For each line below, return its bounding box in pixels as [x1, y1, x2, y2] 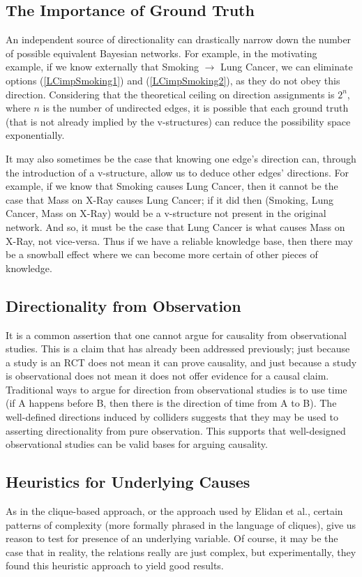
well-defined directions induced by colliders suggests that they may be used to [6, 410, 338, 424]
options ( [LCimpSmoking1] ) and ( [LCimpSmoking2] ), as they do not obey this [6, 73, 340, 87]
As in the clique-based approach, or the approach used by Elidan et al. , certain [6, 504, 343, 518]
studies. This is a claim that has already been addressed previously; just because [6, 341, 350, 356]
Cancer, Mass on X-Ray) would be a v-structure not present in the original [6, 206, 326, 220]
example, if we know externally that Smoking [6, 59, 199, 74]
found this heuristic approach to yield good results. [6, 558, 224, 573]
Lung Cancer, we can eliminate [220, 59, 353, 74]
